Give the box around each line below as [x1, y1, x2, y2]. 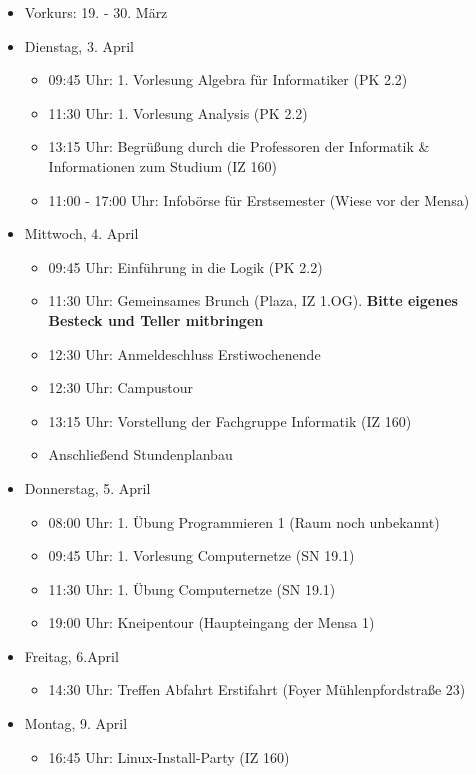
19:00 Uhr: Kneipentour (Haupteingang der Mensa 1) [48, 612, 375, 633]
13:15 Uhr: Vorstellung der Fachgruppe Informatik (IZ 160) [48, 410, 412, 431]
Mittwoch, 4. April [24, 223, 139, 244]
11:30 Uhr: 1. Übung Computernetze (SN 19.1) [48, 578, 336, 599]
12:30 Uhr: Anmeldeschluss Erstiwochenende [48, 343, 321, 364]
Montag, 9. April [24, 713, 128, 734]
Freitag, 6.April [24, 645, 119, 666]
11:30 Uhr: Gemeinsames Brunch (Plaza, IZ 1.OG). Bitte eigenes [48, 290, 458, 311]
